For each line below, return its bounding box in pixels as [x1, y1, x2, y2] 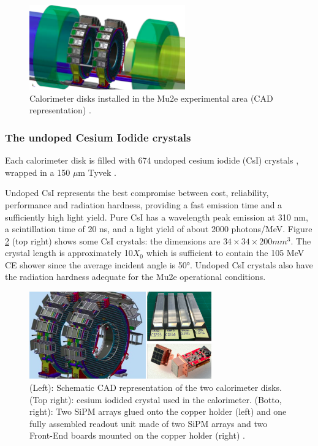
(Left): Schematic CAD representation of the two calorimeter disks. [29, 380, 282, 393]
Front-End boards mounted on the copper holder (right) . [29, 429, 245, 442]
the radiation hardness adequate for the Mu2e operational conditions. [5, 270, 266, 283]
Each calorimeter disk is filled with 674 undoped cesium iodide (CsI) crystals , [5, 154, 299, 167]
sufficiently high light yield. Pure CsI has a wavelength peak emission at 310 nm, [5, 210, 308, 223]
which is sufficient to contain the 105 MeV [146, 246, 305, 259]
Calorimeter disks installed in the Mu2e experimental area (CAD [29, 91, 273, 104]
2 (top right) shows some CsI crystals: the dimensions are [5, 234, 221, 247]
